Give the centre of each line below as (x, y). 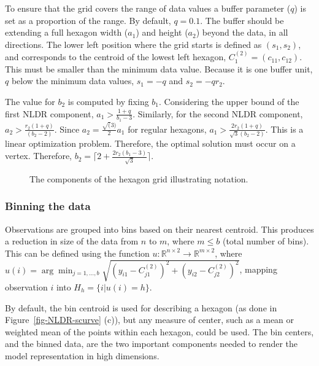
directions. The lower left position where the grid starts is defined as (133, 44)
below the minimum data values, (73, 81)
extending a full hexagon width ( (67, 32)
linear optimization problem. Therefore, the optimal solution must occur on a (150, 143)
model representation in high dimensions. (82, 355)
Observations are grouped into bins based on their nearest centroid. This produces (159, 229)
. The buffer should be (242, 20)
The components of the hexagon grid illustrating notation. (139, 178)
